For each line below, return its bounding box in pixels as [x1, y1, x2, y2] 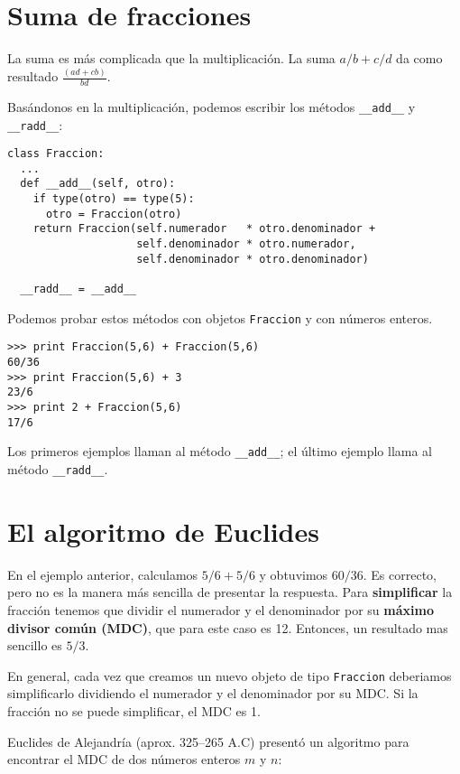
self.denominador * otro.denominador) [136, 252, 369, 266]
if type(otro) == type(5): [32, 192, 195, 206]
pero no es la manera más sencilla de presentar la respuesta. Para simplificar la [7, 583, 453, 601]
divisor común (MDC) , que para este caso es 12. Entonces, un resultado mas [7, 618, 448, 637]
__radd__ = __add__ [20, 283, 137, 296]
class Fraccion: [7, 147, 105, 161]
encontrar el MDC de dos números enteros [7, 750, 241, 769]
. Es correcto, [363, 564, 437, 583]
